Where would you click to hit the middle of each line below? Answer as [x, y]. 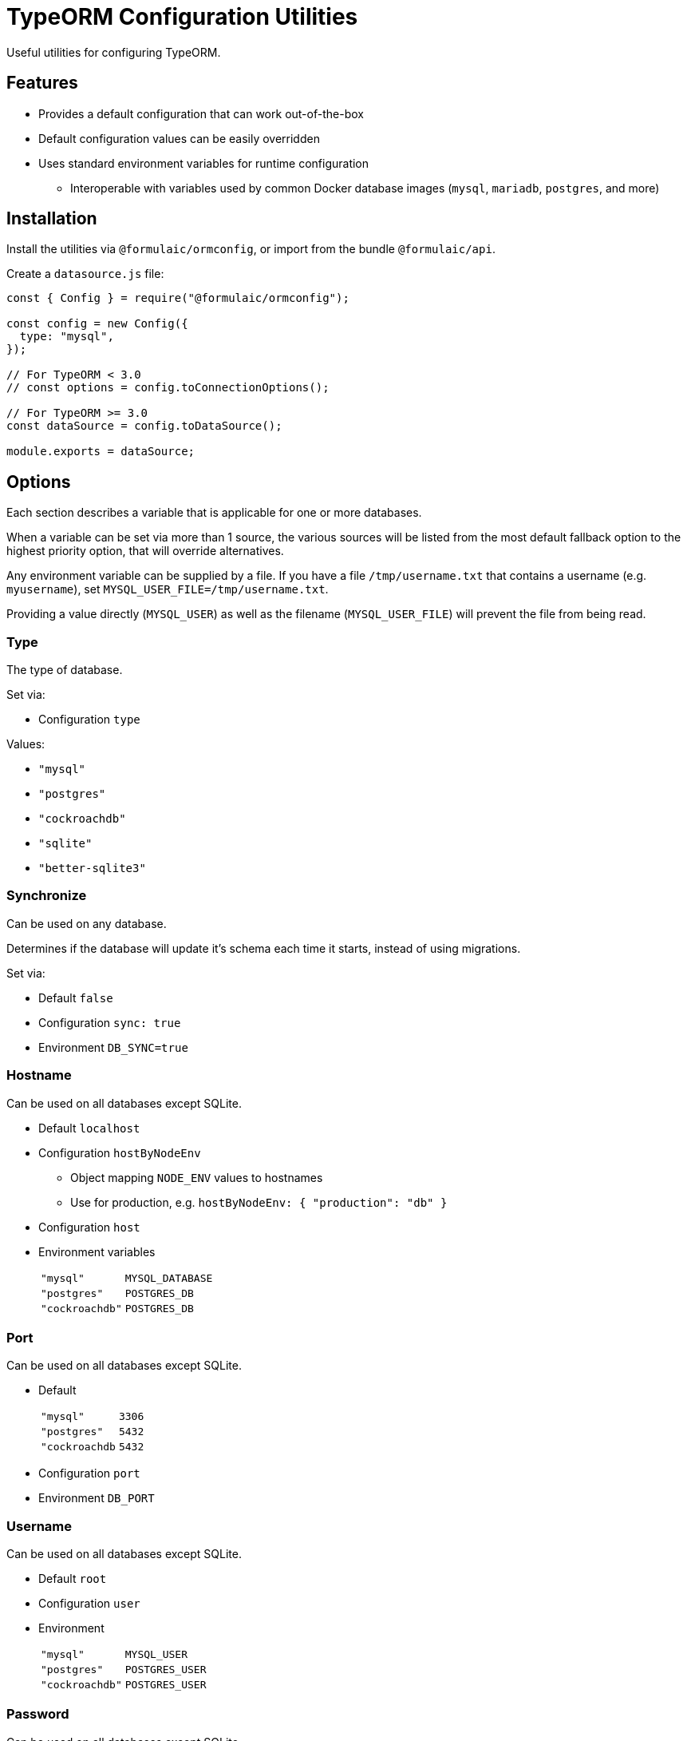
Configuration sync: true [110, 1022]
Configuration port [89, 1473]
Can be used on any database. [87, 923]
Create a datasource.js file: [85, 274]
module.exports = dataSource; [101, 452]
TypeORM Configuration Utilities [182, 17]
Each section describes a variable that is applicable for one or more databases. [214, 513]
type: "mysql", [67, 337]
